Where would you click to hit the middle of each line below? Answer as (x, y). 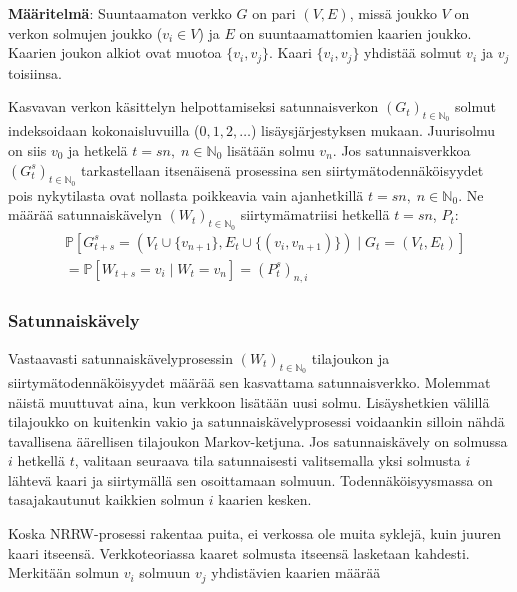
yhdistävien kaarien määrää (296, 572)
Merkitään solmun (63, 572)
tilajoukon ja (350, 357)
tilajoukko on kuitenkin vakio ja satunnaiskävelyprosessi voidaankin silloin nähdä (256, 421)
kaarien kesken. (265, 499)
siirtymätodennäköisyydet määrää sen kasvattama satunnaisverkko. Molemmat (249, 381)
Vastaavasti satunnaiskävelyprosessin (120, 357)
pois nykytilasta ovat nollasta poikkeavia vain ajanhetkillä (186, 194)
